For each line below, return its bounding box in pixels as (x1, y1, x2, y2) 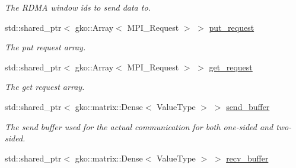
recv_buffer (226, 151, 269, 164)
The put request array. (5, 41, 86, 53)
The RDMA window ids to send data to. (5, 1, 151, 13)
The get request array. (5, 80, 85, 93)
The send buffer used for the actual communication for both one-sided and (5, 120, 273, 133)
